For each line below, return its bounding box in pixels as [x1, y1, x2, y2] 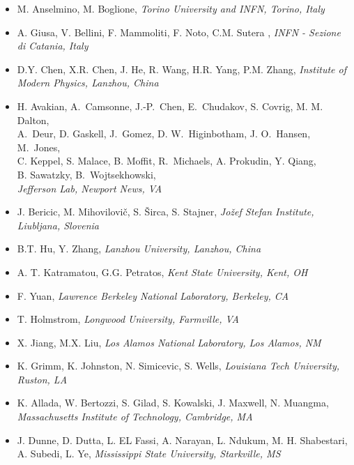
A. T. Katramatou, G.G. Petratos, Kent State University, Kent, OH [17, 264, 308, 279]
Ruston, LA [17, 372, 68, 386]
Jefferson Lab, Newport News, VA [17, 181, 162, 195]
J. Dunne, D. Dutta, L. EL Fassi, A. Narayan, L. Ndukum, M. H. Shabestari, [17, 432, 348, 447]
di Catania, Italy [17, 38, 88, 53]
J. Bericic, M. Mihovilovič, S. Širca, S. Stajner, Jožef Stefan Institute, [17, 204, 314, 219]
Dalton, [17, 112, 49, 127]
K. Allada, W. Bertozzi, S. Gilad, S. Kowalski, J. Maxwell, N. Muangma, [17, 395, 329, 410]
